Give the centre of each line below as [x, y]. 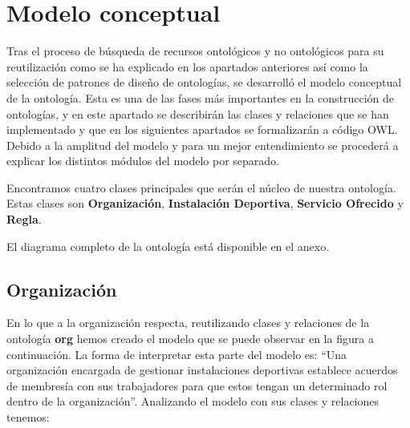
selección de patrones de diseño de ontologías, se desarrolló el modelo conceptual [204, 82]
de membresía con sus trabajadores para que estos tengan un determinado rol [197, 385]
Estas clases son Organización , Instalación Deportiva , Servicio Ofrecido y [205, 203]
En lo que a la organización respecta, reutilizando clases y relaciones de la [188, 323]
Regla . [24, 219]
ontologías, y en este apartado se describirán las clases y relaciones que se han [198, 113]
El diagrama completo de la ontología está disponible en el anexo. [168, 246]
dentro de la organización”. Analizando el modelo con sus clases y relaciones [193, 401]
